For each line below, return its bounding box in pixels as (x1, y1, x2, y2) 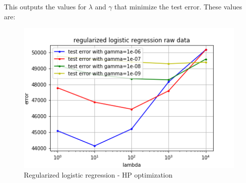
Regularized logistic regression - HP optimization (24, 170, 173, 180)
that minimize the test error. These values (114, 1, 242, 11)
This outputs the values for (4, 1, 86, 11)
